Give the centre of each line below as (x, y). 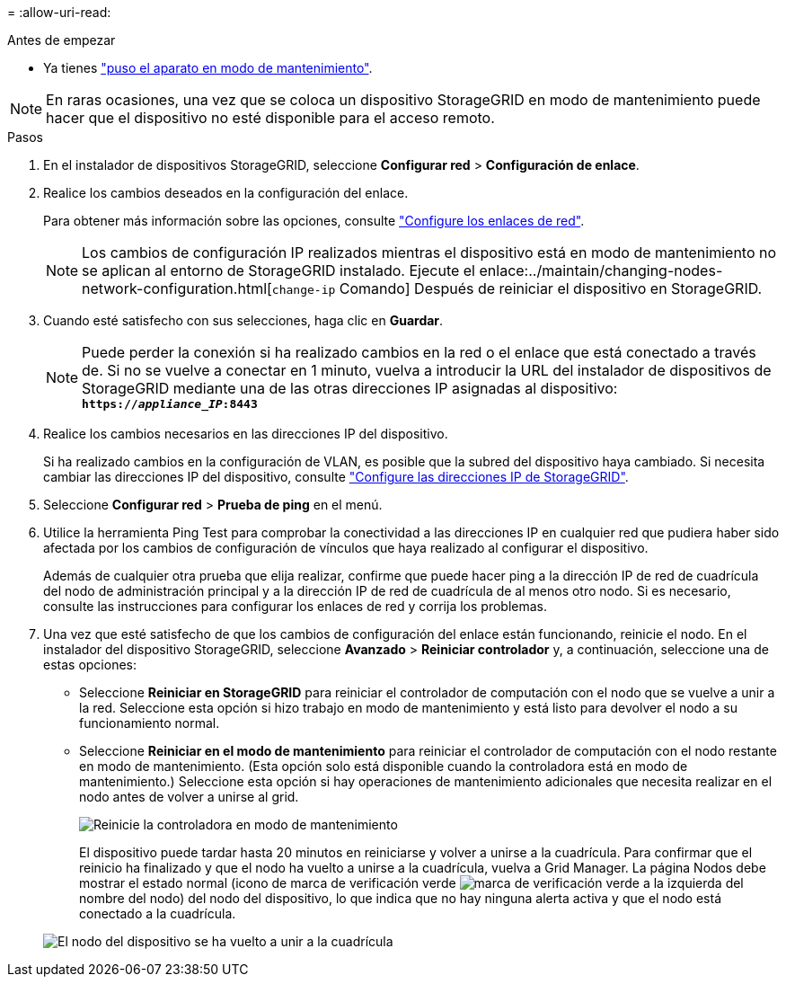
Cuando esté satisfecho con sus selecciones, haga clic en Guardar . (243, 320)
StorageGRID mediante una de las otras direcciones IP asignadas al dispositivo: (350, 388)
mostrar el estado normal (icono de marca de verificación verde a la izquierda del (411, 883)
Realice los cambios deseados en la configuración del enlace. (226, 193)
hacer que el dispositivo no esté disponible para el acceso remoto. (270, 118)
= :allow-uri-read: (59, 12)
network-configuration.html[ (177, 288)
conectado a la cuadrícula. (158, 913)
